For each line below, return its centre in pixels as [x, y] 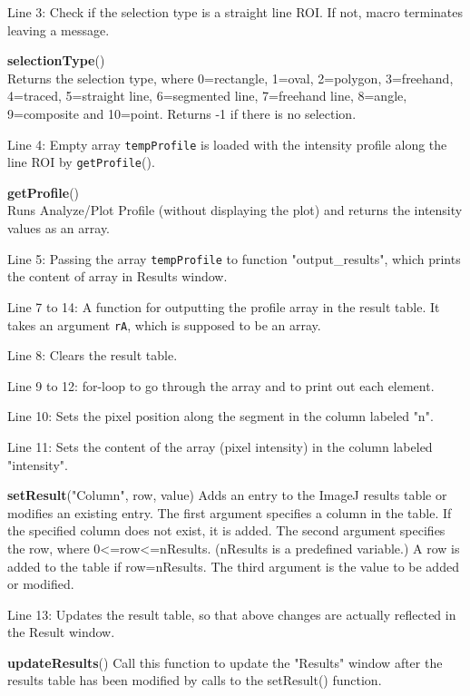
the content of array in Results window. [117, 276]
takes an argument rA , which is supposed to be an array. [164, 324]
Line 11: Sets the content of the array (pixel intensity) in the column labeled [220, 446]
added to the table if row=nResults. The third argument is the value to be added [233, 566]
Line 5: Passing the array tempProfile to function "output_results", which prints [234, 258]
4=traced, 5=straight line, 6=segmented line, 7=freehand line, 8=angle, [207, 96]
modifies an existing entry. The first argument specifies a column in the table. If [230, 512]
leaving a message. [59, 29]
